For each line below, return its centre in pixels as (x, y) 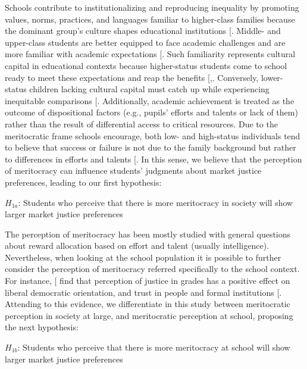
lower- (272, 77)
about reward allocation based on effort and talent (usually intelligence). (137, 246)
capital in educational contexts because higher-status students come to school (146, 65)
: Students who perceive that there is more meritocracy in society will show (156, 202)
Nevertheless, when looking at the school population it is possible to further (143, 257)
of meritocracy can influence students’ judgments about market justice (133, 171)
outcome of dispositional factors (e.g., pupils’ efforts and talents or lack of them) (151, 112)
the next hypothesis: (42, 327)
